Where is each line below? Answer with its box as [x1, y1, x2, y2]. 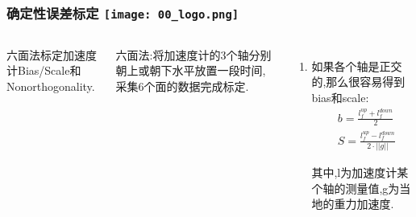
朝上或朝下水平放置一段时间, [115, 62, 266, 79]
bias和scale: [311, 88, 369, 105]
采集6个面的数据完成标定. [115, 77, 249, 94]
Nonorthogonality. [6, 77, 95, 94]
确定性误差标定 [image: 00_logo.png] [6, 2, 239, 23]
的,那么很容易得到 [311, 73, 406, 90]
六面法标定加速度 [6, 46, 97, 63]
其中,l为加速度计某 [311, 163, 409, 180]
